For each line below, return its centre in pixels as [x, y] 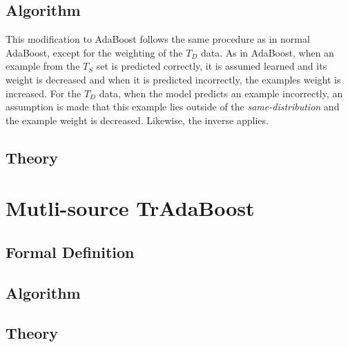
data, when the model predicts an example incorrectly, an [221, 93]
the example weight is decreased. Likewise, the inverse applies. [137, 120]
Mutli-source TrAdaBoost [130, 208]
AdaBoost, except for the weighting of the [94, 52]
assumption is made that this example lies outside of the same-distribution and [173, 107]
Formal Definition [70, 251]
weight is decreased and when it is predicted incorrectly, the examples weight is [173, 79]
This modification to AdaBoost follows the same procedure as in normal [158, 39]
